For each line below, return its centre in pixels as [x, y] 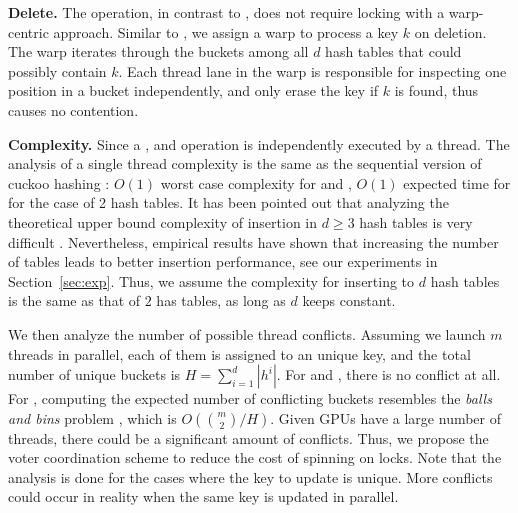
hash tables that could [393, 51]
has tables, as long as [221, 300]
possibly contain [57, 70]
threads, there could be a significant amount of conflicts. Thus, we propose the [248, 437]
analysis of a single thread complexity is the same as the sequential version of [245, 163]
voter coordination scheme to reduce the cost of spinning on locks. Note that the [255, 457]
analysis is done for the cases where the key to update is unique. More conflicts [250, 476]
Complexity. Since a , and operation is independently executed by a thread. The [259, 143]
